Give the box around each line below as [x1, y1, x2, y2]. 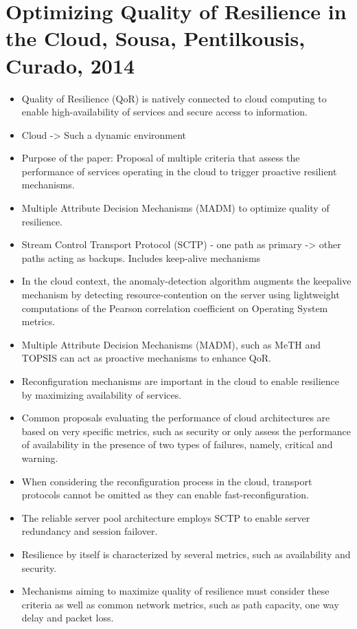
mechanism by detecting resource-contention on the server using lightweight [21, 287, 340, 302]
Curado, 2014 [5, 51, 135, 79]
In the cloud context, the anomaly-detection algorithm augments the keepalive [21, 274, 352, 288]
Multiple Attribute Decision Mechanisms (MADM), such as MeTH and [21, 337, 321, 351]
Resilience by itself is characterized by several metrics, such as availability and [21, 547, 351, 561]
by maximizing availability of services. [21, 387, 182, 401]
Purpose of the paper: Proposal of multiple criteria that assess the [21, 151, 300, 165]
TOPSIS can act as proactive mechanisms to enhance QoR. [21, 351, 271, 365]
